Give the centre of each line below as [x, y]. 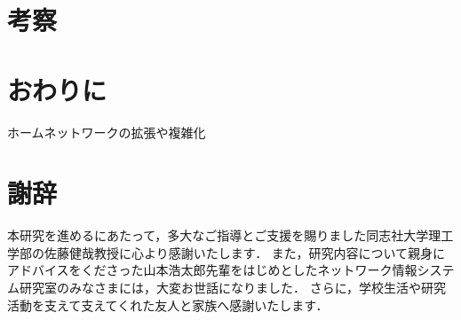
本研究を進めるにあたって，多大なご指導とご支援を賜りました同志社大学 [218, 235]
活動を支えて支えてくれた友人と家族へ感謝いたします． [168, 304]
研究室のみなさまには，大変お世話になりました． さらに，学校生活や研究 [232, 287]
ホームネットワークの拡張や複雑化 [107, 132]
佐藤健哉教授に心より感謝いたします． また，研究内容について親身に [245, 252]
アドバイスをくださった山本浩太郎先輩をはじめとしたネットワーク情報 [212, 270]
